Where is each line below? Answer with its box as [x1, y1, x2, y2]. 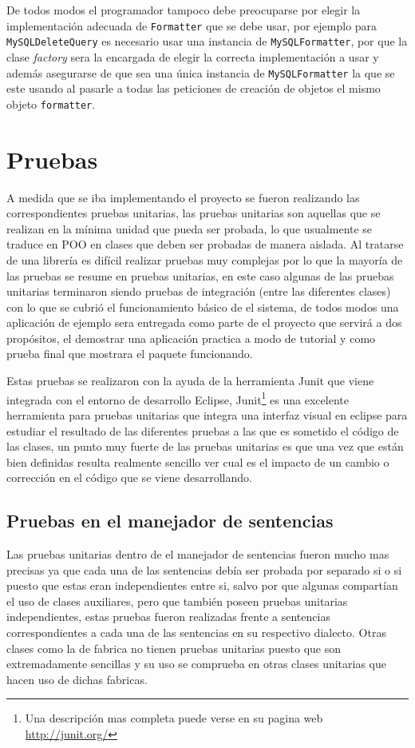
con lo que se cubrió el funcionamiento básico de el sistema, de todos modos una [6, 298, 399, 315]
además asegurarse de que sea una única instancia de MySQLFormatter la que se [6, 64, 395, 81]
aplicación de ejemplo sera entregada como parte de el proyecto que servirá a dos [6, 314, 402, 331]
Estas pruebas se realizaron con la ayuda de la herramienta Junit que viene [6, 372, 374, 389]
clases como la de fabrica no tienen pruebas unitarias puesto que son [6, 639, 342, 656]
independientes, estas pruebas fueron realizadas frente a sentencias [6, 608, 330, 625]
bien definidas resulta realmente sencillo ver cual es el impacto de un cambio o [6, 453, 389, 470]
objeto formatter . [6, 95, 96, 112]
